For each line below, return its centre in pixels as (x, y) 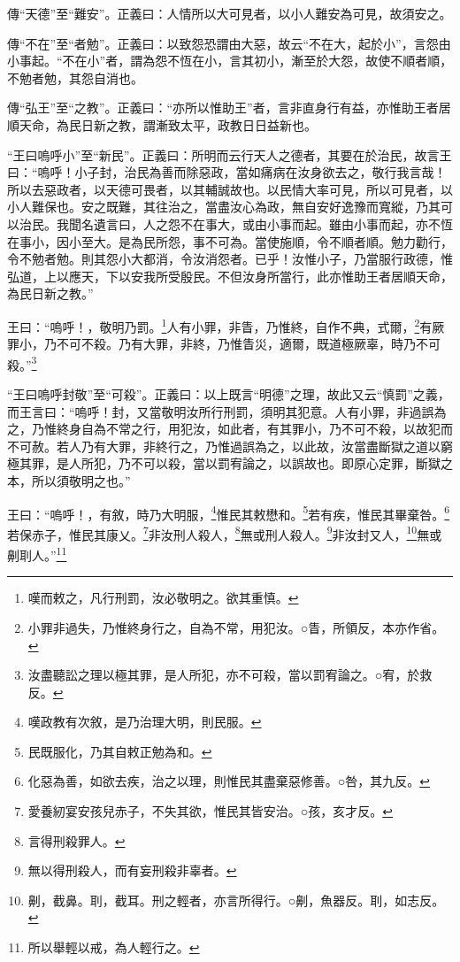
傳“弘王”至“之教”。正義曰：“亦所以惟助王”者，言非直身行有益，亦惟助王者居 (229, 108)
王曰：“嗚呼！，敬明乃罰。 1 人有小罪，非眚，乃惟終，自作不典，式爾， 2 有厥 (226, 325)
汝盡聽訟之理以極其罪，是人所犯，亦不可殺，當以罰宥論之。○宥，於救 (230, 675)
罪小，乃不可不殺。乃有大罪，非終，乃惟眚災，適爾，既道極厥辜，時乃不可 (224, 344)
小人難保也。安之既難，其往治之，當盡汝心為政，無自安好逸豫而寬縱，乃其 (224, 207)
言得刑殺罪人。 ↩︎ (77, 840)
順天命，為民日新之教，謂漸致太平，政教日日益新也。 (162, 124)
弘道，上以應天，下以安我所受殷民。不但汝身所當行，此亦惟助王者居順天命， (230, 276)
